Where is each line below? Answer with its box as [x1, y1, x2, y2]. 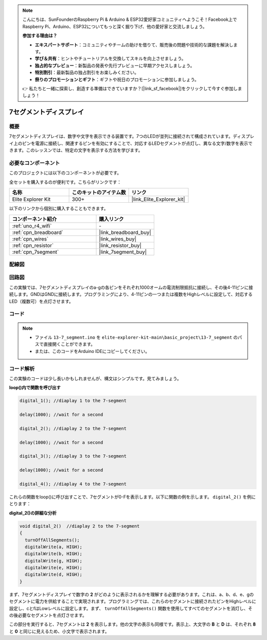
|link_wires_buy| [99, 235, 136, 242]
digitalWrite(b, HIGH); [25, 551, 83, 557]
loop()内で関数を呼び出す [9, 385, 61, 391]
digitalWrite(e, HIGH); [25, 565, 83, 571]
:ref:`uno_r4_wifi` [12, 222, 52, 229]
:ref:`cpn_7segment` [12, 248, 59, 255]
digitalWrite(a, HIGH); [25, 544, 83, 550]
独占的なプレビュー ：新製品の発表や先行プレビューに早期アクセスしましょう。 [35, 62, 195, 68]
